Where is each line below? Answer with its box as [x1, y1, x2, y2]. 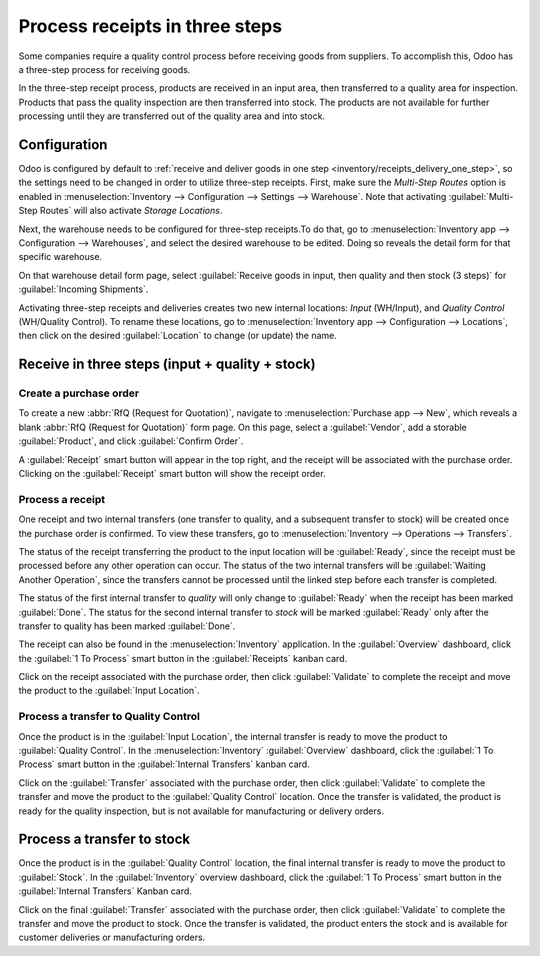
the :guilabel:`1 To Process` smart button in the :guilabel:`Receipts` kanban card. [18, 652, 348, 664]
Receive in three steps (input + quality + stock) [18, 356, 316, 373]
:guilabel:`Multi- [448, 190, 514, 202]
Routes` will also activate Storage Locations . [40, 205, 223, 217]
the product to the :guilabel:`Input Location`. [18, 685, 200, 697]
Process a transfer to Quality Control [18, 710, 200, 724]
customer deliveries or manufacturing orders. [18, 931, 206, 944]
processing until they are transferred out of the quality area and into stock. [18, 110, 325, 122]
